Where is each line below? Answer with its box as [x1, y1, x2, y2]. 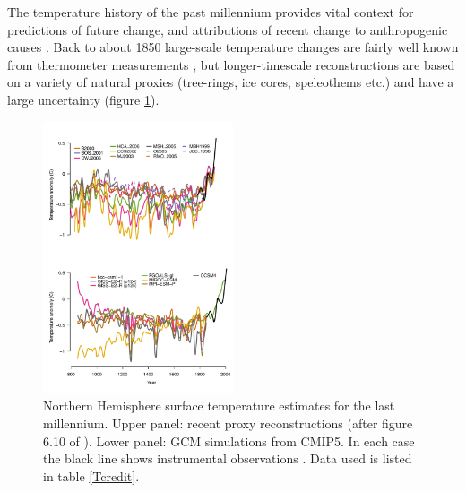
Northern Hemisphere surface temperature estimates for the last [43, 396, 395, 415]
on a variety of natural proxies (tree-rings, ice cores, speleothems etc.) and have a [7, 73, 454, 91]
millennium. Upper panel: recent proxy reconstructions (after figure [43, 413, 413, 432]
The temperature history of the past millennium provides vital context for [7, 3, 414, 21]
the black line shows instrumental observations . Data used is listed [43, 449, 412, 468]
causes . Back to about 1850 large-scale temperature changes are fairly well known [7, 38, 459, 56]
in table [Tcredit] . [43, 466, 140, 485]
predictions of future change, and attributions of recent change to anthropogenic [7, 20, 448, 39]
